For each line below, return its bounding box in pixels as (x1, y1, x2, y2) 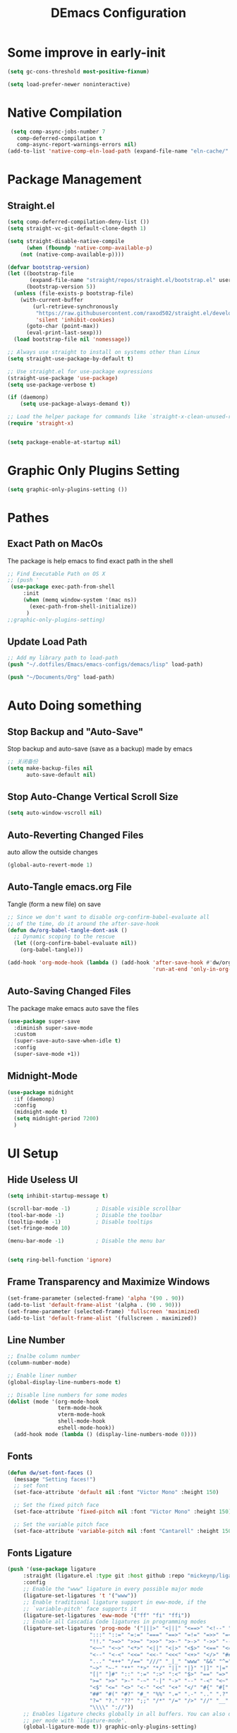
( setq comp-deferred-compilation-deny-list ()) (7, 218, 150, 225)
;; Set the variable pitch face (13, 1521, 109, 1528)
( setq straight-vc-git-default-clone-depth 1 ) (7, 225, 147, 232)
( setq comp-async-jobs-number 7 (10, 128, 106, 135)
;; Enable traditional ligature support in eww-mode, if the (23, 1599, 207, 1606)
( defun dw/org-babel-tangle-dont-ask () (7, 927, 128, 934)
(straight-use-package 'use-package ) (7, 375, 119, 382)
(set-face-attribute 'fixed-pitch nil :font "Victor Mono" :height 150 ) (13, 1508, 232, 1515)
